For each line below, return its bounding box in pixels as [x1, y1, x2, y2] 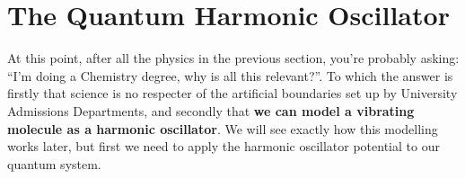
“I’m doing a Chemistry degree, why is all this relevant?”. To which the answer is [7, 66, 453, 85]
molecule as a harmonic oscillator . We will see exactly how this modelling [7, 119, 438, 138]
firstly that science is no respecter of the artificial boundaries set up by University [7, 84, 458, 103]
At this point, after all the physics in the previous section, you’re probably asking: [7, 49, 460, 67]
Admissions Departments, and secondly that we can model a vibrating [7, 101, 415, 120]
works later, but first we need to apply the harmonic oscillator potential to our [7, 137, 440, 156]
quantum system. [7, 154, 101, 173]
